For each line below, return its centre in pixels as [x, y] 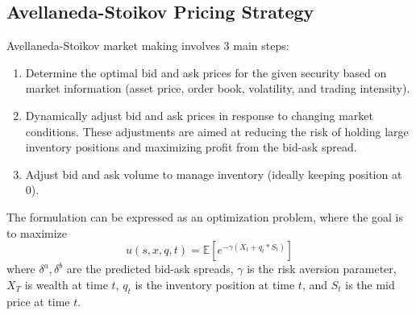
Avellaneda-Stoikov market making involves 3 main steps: [148, 46]
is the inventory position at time [215, 284]
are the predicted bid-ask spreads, [150, 269]
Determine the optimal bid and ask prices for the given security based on [206, 72]
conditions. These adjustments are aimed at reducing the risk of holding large [217, 131]
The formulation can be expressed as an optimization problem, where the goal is [205, 216]
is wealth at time [66, 284]
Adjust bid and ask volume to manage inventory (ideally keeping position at [214, 174]
